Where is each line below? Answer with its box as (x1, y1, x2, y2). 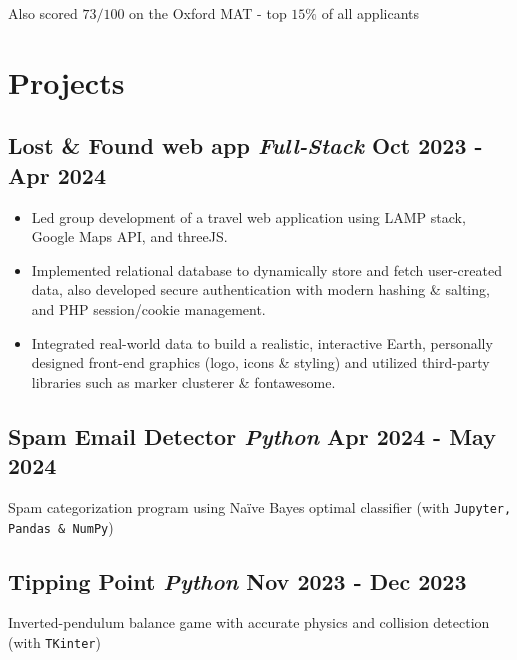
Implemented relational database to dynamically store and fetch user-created (31, 259, 502, 280)
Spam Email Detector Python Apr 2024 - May (8, 420, 496, 451)
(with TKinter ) (8, 632, 101, 653)
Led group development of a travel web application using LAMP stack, (31, 206, 466, 227)
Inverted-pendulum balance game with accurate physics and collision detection (8, 612, 490, 633)
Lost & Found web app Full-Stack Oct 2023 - (8, 130, 483, 161)
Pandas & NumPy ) (8, 516, 114, 537)
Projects (8, 61, 125, 102)
